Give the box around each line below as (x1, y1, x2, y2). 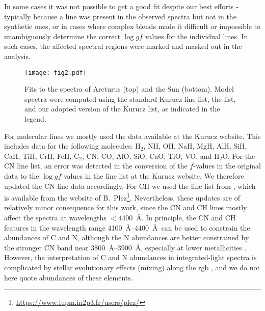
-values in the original (193, 160, 261, 171)
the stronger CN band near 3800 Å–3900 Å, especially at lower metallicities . (4, 242, 247, 252)
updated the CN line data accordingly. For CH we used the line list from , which (4, 180, 256, 191)
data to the (4, 170, 39, 181)
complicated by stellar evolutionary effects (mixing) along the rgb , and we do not (4, 262, 260, 272)
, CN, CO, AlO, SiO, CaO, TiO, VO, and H (82, 150, 220, 161)
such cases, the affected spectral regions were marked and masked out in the (4, 41, 242, 51)
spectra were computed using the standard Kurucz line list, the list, (24, 93, 236, 104)
